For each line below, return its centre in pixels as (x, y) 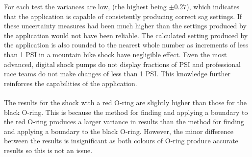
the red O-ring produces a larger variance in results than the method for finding (124, 122)
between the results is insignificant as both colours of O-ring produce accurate (121, 141)
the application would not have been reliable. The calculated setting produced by (126, 35)
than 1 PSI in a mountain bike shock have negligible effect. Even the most (115, 54)
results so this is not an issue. (48, 150)
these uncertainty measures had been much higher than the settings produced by (125, 26)
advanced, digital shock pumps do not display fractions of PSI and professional (123, 64)
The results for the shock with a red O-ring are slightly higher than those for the (125, 102)
